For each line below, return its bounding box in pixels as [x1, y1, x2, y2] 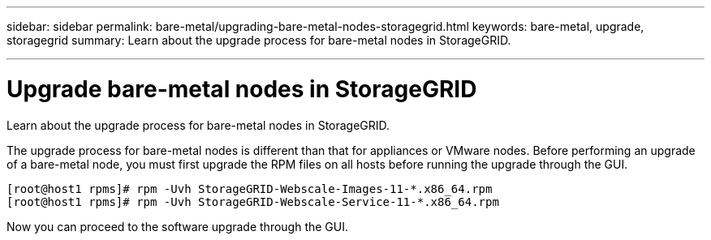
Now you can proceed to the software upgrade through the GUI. [6, 219, 349, 234]
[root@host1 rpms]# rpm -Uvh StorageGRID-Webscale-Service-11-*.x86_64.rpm [6, 195, 499, 208]
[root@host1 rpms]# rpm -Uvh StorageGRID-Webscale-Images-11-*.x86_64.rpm [6, 182, 493, 195]
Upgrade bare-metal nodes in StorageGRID [6, 75, 477, 103]
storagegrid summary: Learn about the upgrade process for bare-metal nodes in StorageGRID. [6, 33, 511, 47]
